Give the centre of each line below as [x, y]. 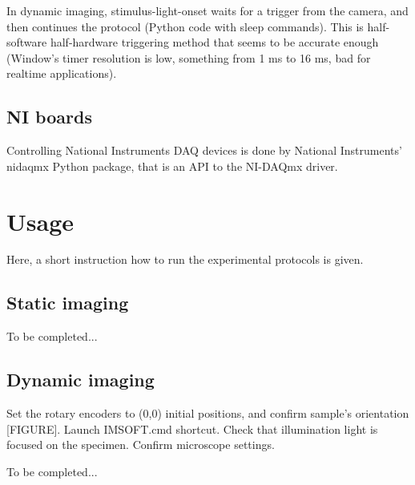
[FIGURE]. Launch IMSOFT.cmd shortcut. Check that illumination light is [192, 428]
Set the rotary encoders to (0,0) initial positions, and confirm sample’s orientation [208, 413]
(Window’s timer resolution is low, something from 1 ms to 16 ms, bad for [189, 57]
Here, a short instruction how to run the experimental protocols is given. [185, 259]
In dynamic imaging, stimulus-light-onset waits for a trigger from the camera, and [207, 10]
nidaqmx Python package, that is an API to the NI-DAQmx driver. [172, 166]
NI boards [49, 117]
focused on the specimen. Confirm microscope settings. [141, 445]
